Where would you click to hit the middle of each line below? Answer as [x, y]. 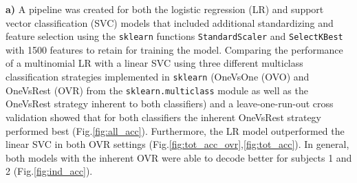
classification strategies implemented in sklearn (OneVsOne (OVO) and [158, 77]
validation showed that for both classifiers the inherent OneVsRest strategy [164, 117]
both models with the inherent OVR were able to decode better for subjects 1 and [179, 157]
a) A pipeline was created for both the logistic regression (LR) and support [165, 9]
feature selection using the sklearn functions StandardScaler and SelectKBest [174, 36]
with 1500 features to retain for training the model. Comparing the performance [174, 49]
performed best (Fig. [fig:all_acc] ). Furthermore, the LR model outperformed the [175, 130]
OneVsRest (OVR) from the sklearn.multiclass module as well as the [157, 90]
